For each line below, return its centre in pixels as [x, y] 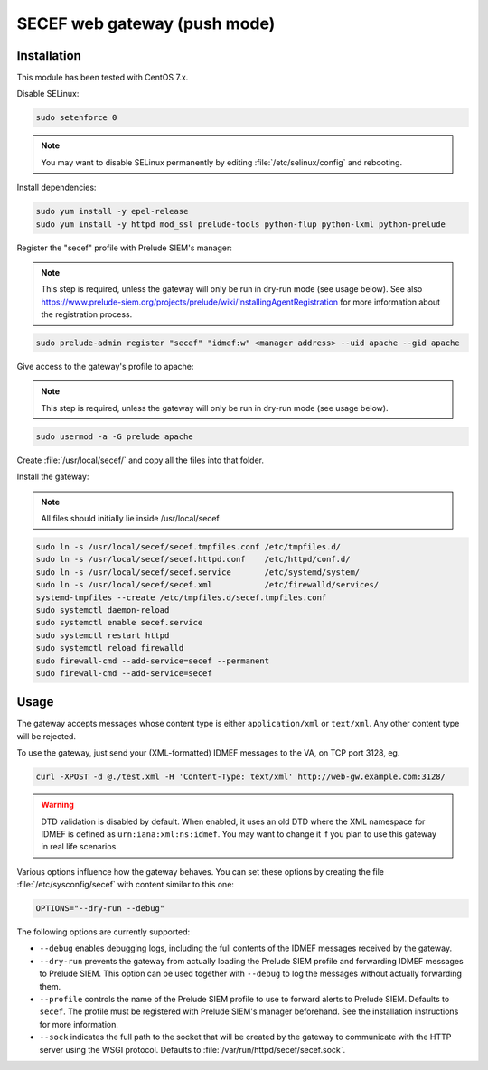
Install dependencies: [56, 188]
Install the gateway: [53, 477]
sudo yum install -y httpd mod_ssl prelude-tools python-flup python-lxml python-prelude [241, 224]
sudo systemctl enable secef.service [119, 623]
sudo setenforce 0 [76, 118]
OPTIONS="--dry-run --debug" [100, 909]
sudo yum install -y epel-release [112, 211]
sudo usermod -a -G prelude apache [114, 436]
